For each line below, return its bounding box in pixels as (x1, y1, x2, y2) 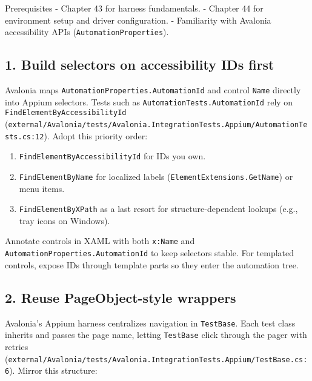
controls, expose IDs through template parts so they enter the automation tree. (5, 258, 299, 271)
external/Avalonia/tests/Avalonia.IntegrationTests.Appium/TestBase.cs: (8, 355, 308, 364)
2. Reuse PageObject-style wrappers (5, 288, 236, 306)
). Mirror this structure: (9, 364, 98, 377)
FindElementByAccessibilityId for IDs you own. (19, 150, 206, 162)
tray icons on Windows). (19, 214, 110, 227)
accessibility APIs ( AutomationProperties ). (5, 25, 169, 38)
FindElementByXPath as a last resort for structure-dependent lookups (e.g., (19, 202, 298, 215)
